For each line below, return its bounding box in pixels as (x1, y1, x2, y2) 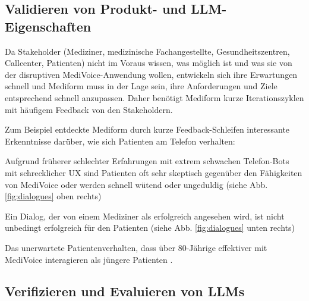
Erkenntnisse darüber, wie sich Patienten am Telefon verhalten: (5, 134, 235, 147)
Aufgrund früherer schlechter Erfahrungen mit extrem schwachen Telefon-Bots (5, 155, 289, 167)
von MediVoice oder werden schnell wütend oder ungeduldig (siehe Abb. (5, 178, 268, 190)
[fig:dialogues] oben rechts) (5, 190, 102, 202)
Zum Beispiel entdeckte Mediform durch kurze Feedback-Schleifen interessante (5, 123, 290, 136)
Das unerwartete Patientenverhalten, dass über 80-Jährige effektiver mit (5, 241, 267, 253)
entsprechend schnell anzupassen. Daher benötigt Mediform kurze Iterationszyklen (5, 91, 304, 104)
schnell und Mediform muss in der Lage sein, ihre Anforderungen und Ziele (5, 80, 278, 92)
